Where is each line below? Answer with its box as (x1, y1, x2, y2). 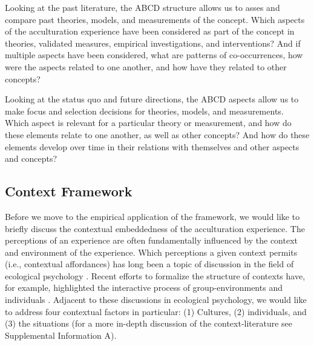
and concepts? (5, 152, 57, 165)
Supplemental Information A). (5, 328, 117, 341)
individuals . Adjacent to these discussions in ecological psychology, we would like (5, 293, 307, 306)
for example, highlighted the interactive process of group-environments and (5, 281, 283, 294)
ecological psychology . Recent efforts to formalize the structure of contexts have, (5, 269, 306, 282)
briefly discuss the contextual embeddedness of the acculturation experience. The (5, 222, 305, 235)
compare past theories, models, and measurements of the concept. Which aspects (5, 13, 305, 25)
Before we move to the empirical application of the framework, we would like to (5, 210, 300, 222)
